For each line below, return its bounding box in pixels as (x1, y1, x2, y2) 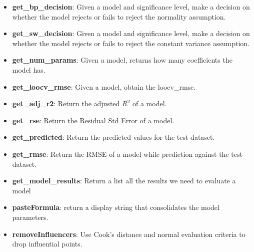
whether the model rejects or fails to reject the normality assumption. (12, 11, 226, 22)
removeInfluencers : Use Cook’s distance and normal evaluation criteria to (12, 228, 245, 239)
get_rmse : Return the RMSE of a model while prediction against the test (12, 148, 242, 159)
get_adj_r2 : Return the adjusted (12, 98, 120, 109)
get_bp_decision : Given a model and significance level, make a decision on (12, 2, 250, 12)
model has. (12, 64, 45, 75)
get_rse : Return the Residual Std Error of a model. (12, 115, 174, 125)
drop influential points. (12, 238, 82, 249)
